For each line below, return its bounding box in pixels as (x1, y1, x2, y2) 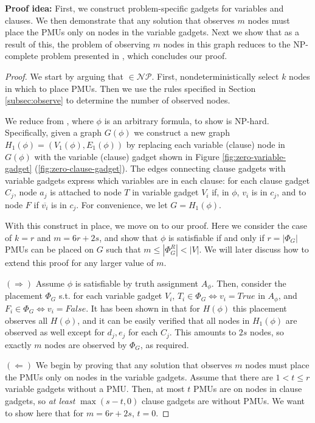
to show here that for (5, 406, 84, 419)
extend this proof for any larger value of (5, 256, 154, 269)
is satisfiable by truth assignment (75, 277, 199, 289)
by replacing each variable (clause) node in (126, 138, 285, 150)
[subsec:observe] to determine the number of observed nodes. (5, 94, 230, 107)
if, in (212, 186, 229, 198)
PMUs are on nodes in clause (193, 382, 302, 395)
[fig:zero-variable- (222, 150, 286, 163)
